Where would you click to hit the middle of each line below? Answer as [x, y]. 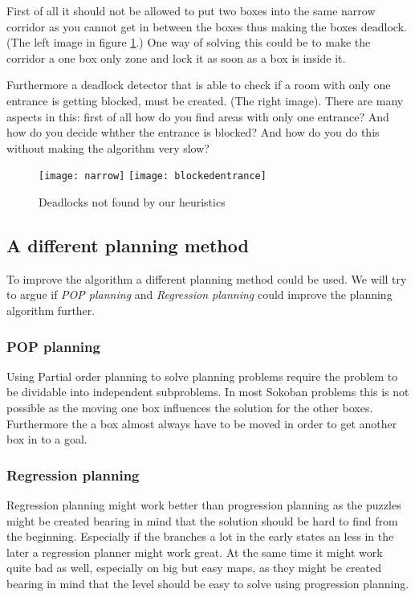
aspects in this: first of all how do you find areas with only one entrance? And [198, 116]
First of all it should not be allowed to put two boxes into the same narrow [191, 10]
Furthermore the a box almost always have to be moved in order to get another [202, 423]
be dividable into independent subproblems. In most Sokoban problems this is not [208, 392]
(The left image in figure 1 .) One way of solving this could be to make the [189, 42]
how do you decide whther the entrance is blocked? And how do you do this [193, 132]
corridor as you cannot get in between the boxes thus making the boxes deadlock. [207, 26]
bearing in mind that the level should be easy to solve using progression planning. [208, 583]
